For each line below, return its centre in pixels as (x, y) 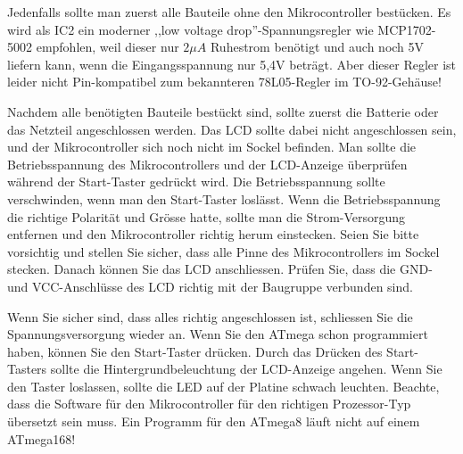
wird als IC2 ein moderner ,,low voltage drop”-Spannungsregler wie (190, 29)
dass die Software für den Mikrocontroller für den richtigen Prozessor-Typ (209, 404)
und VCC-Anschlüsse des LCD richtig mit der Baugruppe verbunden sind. (210, 286)
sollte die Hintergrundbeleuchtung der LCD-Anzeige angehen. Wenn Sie (246, 369)
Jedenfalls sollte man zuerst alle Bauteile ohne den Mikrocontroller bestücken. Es (229, 12)
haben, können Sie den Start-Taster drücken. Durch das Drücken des (195, 351)
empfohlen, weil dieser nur (107, 47)
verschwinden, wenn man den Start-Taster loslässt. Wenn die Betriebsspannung (224, 198)
